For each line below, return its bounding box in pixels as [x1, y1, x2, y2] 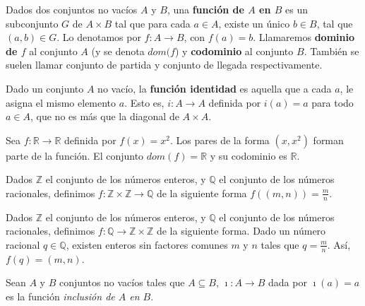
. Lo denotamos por [56, 30, 141, 45]
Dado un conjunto [6, 81, 84, 95]
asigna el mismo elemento [6, 95, 116, 110]
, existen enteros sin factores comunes [66, 237, 228, 252]
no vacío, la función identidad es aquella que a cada [97, 81, 332, 95]
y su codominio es [210, 148, 287, 163]
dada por [268, 275, 307, 290]
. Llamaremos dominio [253, 30, 354, 45]
